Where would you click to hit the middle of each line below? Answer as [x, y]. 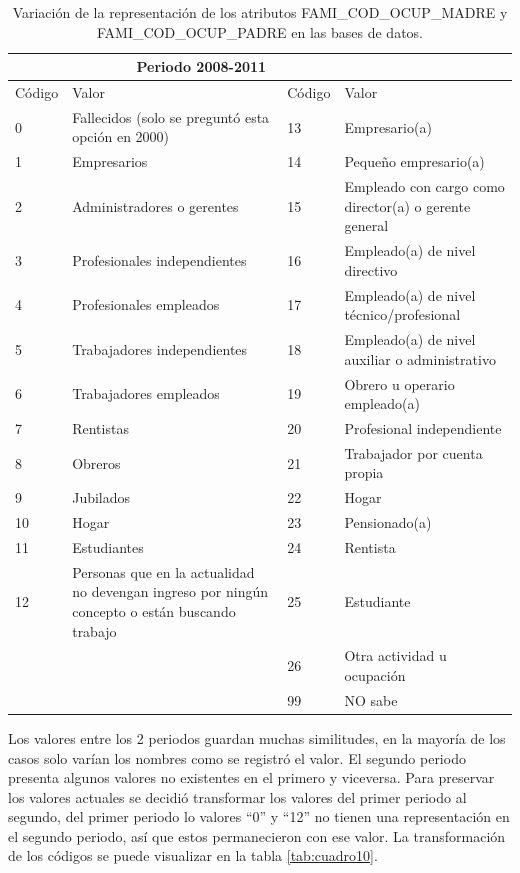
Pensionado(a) [388, 522]
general [366, 225]
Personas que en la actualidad [163, 571]
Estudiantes [108, 546]
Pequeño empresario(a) [414, 161]
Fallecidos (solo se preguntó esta [171, 116]
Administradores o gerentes [155, 205]
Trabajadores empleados [146, 393]
